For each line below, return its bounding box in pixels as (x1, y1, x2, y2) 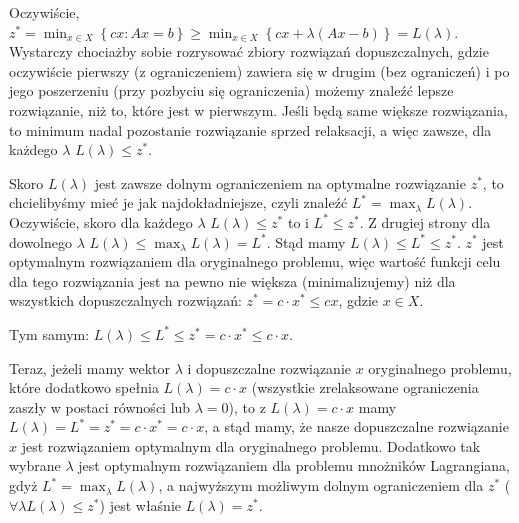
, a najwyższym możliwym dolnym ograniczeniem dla (158, 475, 484, 496)
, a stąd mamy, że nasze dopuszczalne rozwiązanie (204, 416, 509, 437)
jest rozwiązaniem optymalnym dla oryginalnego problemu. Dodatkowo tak (21, 435, 481, 456)
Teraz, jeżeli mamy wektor (9, 357, 171, 378)
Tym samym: (9, 323, 90, 344)
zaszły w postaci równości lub (9, 396, 191, 417)
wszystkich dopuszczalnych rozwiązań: (9, 290, 242, 311)
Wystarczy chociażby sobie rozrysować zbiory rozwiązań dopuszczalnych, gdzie (9, 41, 489, 62)
